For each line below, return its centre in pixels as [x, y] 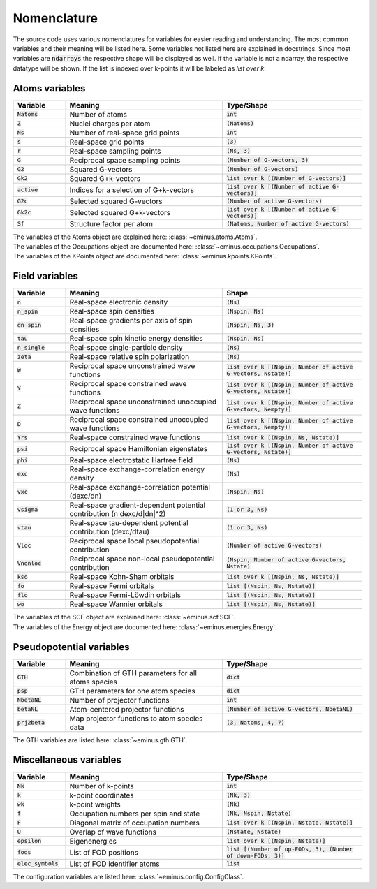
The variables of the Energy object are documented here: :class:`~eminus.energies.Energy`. [145, 627]
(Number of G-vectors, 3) [267, 160]
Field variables [45, 276]
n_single [31, 347]
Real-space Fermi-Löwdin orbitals [125, 595]
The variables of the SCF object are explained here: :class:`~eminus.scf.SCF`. [124, 617]
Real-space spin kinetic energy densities [136, 339]
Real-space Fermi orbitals [112, 586]
